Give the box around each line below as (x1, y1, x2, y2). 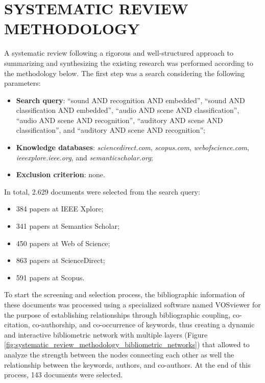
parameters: (4, 78, 41, 88)
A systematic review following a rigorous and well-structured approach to (4, 47, 233, 58)
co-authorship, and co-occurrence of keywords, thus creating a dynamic (32, 319, 255, 330)
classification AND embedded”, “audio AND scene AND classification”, (16, 105, 239, 115)
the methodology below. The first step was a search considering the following (4, 67, 245, 78)
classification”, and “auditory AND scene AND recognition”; (16, 125, 205, 135)
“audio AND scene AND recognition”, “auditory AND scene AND (16, 114, 223, 125)
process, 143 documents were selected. (4, 369, 123, 380)
